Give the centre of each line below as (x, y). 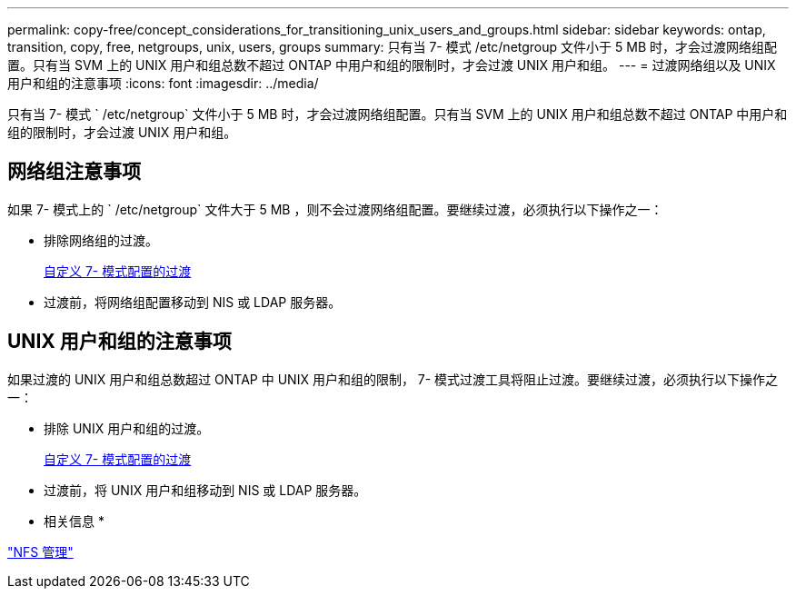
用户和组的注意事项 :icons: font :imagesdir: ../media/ (163, 83)
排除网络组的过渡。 (101, 240)
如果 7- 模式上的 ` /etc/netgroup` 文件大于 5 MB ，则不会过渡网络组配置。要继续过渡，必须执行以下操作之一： (335, 209)
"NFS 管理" (40, 551)
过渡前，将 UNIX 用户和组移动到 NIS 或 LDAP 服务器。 (205, 490)
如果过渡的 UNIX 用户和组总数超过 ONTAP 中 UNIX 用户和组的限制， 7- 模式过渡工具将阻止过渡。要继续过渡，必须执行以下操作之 (393, 379)
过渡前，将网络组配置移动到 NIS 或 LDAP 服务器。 (193, 302)
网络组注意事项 (74, 172)
